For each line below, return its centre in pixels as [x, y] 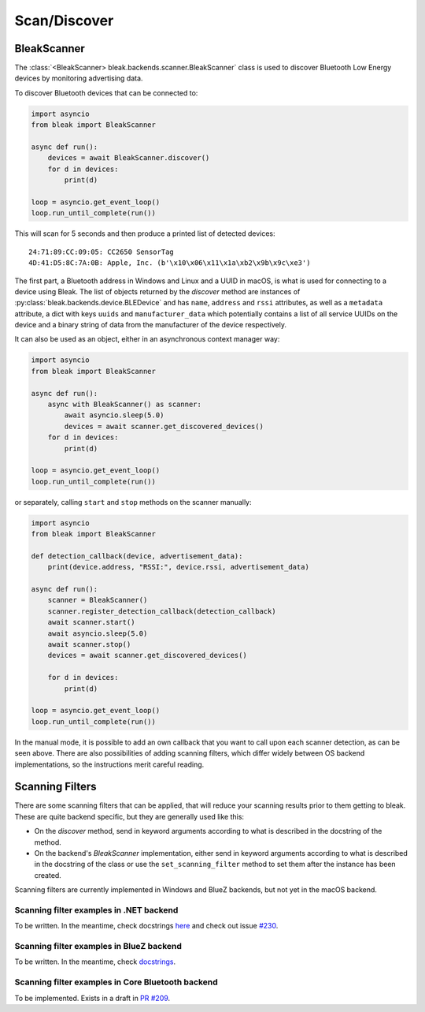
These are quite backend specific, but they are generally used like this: [129, 816]
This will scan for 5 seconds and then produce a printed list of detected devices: [145, 233]
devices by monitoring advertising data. [79, 78]
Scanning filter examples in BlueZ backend [98, 947]
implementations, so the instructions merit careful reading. [109, 764]
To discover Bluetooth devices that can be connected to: [106, 93]
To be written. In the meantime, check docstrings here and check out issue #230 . [146, 926]
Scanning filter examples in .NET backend [96, 909]
